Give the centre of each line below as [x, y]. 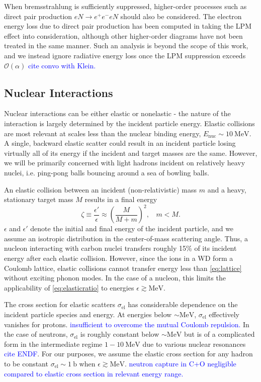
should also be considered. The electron [181, 16]
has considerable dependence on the [183, 304]
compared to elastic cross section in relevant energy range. [94, 373]
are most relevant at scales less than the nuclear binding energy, [103, 133]
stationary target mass [39, 199]
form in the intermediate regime [53, 344]
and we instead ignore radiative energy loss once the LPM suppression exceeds [125, 55]
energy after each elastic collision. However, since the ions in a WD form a [119, 258]
